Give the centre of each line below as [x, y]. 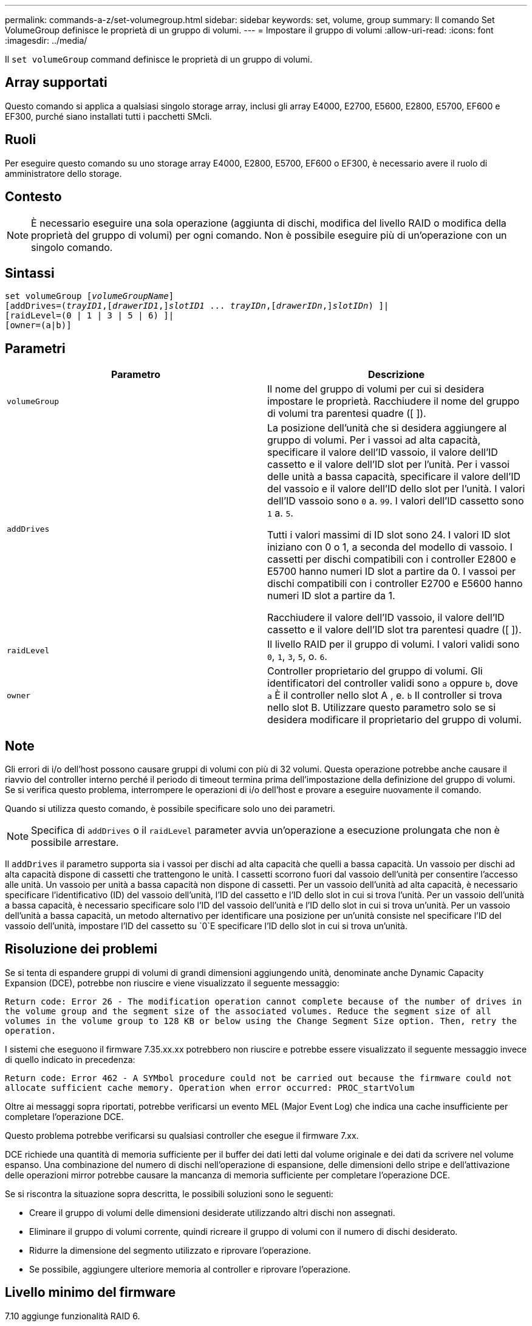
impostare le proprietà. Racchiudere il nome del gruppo [394, 401]
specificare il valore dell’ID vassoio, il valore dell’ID [383, 452]
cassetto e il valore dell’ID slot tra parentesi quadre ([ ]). [394, 630]
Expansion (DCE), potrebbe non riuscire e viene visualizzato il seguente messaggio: [172, 983]
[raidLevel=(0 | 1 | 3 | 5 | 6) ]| [90, 316]
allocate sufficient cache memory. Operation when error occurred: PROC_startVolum [210, 1087]
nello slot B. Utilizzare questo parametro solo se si [382, 708]
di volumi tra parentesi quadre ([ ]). [347, 414]
